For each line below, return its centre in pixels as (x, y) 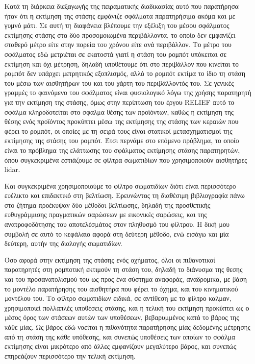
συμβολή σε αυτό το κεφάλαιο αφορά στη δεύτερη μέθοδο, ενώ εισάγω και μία (117, 233)
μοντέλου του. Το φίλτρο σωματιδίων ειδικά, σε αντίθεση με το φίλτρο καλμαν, (118, 298)
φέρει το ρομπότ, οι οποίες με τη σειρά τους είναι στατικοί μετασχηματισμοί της (118, 131)
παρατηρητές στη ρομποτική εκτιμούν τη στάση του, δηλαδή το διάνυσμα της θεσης (124, 269)
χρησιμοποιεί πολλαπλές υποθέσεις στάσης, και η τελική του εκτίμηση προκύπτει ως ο (127, 307)
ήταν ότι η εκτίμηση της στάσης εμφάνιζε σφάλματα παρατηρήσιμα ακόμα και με (120, 15)
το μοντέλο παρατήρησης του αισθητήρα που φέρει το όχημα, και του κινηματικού (121, 288)
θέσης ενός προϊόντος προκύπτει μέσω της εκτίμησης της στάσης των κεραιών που (122, 121)
